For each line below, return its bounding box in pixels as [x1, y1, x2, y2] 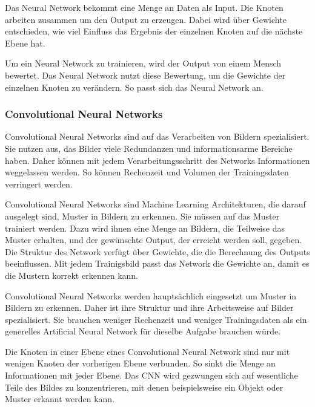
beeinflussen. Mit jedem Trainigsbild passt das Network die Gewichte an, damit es [5, 257, 310, 270]
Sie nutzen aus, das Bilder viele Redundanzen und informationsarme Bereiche [5, 142, 293, 154]
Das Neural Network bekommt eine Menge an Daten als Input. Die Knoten [5, 1, 283, 13]
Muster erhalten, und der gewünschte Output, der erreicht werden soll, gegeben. [5, 233, 302, 246]
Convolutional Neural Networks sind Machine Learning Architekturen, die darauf [5, 198, 306, 210]
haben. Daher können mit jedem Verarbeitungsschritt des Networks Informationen [5, 154, 310, 166]
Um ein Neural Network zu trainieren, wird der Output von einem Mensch [5, 57, 282, 70]
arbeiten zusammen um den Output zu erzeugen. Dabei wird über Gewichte [5, 13, 287, 25]
